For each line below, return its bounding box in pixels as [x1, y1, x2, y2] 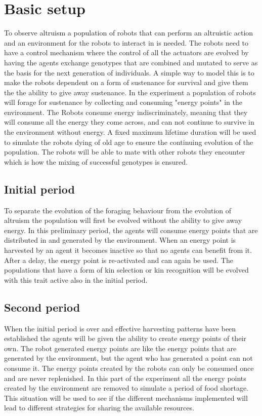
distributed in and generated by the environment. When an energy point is [4, 235, 236, 245]
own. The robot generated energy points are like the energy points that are [4, 343, 237, 353]
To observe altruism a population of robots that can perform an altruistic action [4, 27, 253, 38]
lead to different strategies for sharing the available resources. [4, 402, 194, 413]
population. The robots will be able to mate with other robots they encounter [4, 146, 245, 157]
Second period [4, 299, 80, 315]
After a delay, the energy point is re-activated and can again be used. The [4, 254, 233, 265]
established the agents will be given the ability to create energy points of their [4, 333, 246, 344]
